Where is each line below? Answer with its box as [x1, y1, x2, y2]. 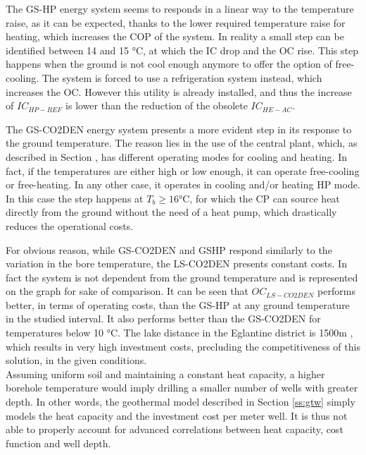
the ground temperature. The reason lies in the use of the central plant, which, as [6, 135, 358, 150]
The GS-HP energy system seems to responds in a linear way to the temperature [6, 1, 354, 16]
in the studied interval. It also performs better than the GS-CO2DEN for [6, 311, 321, 326]
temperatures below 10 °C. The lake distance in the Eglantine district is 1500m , [6, 325, 353, 340]
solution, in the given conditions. [6, 353, 147, 368]
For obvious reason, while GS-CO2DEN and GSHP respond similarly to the [6, 242, 332, 257]
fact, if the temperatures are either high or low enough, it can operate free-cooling [6, 163, 360, 178]
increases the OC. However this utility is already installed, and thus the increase [6, 84, 352, 99]
